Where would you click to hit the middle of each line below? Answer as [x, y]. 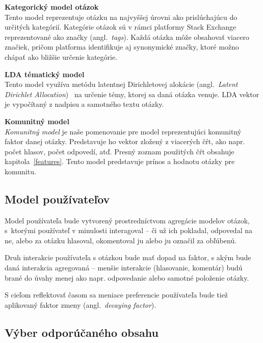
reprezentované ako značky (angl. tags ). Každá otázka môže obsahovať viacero [127, 37]
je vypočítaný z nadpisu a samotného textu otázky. [84, 104]
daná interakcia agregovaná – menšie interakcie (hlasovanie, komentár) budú [124, 268]
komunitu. [20, 171]
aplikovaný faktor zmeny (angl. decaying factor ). [81, 304]
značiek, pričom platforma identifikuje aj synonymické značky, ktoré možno [122, 47]
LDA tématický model [45, 74]
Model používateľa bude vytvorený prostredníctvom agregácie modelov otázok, [127, 220]
